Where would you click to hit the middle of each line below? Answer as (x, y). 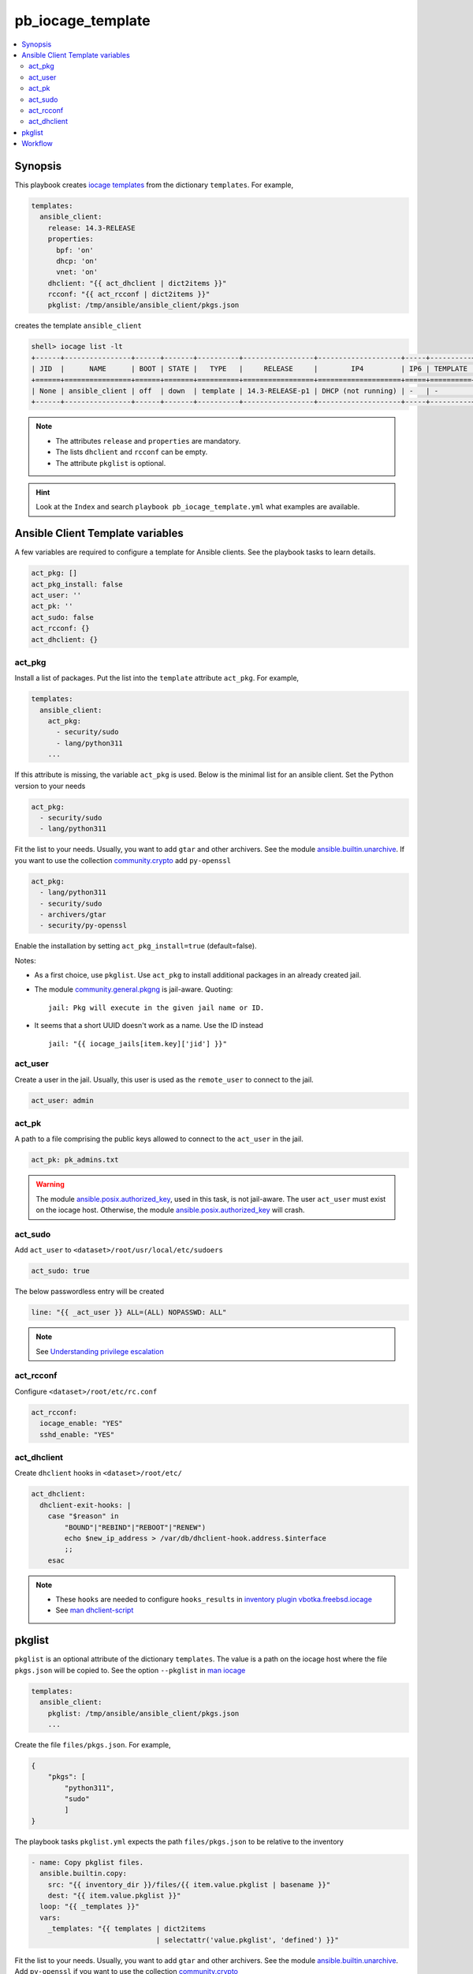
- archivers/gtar (73, 914)
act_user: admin (63, 1100)
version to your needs (50, 786)
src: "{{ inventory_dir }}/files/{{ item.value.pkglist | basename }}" (189, 1884)
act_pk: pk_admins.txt (75, 1160)
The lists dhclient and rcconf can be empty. (132, 452)
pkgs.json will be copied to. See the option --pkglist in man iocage (130, 1670)
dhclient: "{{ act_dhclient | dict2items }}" (137, 283)
